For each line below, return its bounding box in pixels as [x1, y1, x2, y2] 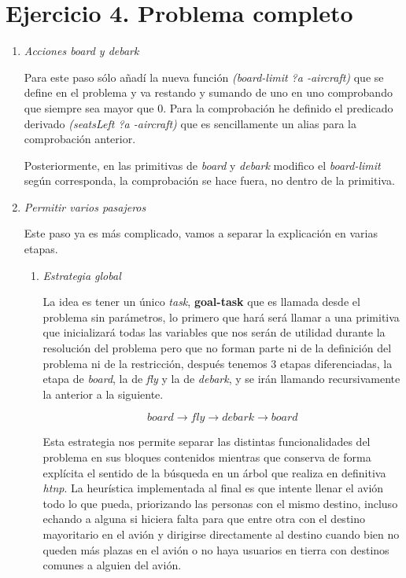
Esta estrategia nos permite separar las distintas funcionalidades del [42, 433, 371, 450]
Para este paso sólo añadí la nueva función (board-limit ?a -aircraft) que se [24, 68, 384, 85]
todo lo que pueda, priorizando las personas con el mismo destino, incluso [42, 495, 398, 511]
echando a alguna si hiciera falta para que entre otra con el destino [42, 510, 366, 527]
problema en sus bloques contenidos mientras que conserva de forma [42, 449, 371, 465]
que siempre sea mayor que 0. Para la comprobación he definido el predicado [24, 99, 393, 116]
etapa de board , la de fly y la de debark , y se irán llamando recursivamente [42, 370, 400, 387]
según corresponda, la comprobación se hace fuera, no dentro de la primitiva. [24, 172, 395, 189]
